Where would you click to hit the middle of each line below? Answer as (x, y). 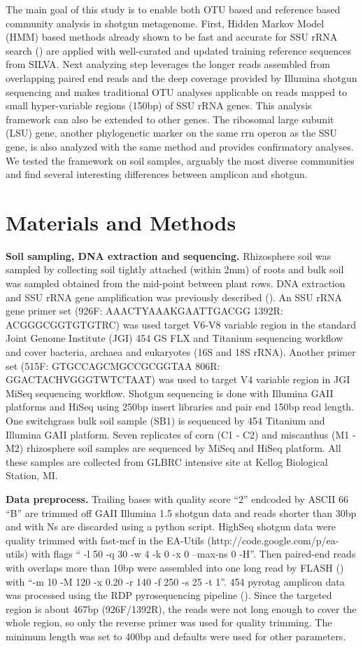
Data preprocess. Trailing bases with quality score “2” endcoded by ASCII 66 (177, 498)
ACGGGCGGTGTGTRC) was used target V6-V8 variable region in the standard (181, 324)
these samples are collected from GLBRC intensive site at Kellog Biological (167, 461)
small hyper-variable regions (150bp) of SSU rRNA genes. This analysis (159, 105)
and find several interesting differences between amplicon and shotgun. (157, 174)
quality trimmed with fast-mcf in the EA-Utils (105, 540)
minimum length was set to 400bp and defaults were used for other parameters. (176, 636)
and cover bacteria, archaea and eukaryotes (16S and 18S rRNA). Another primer (181, 352)
